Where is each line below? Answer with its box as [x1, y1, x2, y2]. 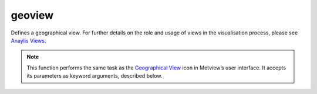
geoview [11, 9, 54, 22]
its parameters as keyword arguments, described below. [26, 72, 163, 79]
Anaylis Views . [11, 37, 46, 44]
